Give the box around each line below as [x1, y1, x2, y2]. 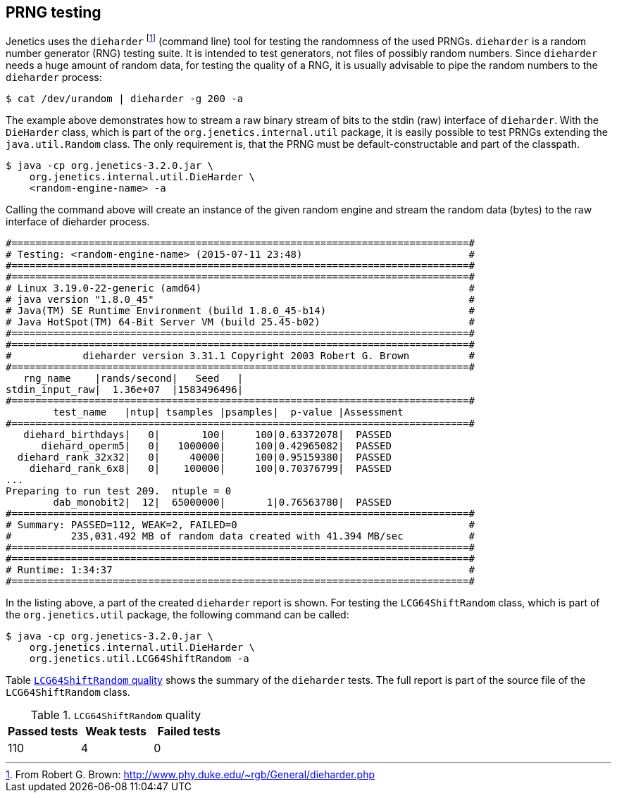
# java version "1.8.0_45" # [6, 294, 475, 306]
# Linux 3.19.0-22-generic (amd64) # [6, 282, 475, 294]
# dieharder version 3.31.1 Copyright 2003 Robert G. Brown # [6, 350, 475, 362]
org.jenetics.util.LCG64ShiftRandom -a [29, 653, 249, 665]
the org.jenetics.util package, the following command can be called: [6, 609, 349, 621]
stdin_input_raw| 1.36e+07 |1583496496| [6, 384, 244, 396]
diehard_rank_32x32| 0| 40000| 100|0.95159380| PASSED [17, 451, 392, 463]
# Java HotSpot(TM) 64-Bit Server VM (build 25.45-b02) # [6, 316, 475, 328]
